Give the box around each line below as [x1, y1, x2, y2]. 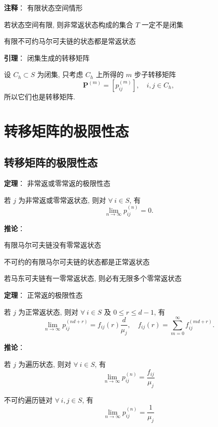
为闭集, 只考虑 [37, 69, 83, 80]
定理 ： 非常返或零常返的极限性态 [4, 178, 110, 188]
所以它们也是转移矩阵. [4, 91, 75, 101]
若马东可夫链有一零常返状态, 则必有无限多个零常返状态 [4, 273, 182, 283]
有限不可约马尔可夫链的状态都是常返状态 [4, 36, 136, 46]
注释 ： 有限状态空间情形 [4, 2, 83, 12]
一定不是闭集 [142, 19, 184, 29]
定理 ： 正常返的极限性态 [4, 289, 83, 300]
